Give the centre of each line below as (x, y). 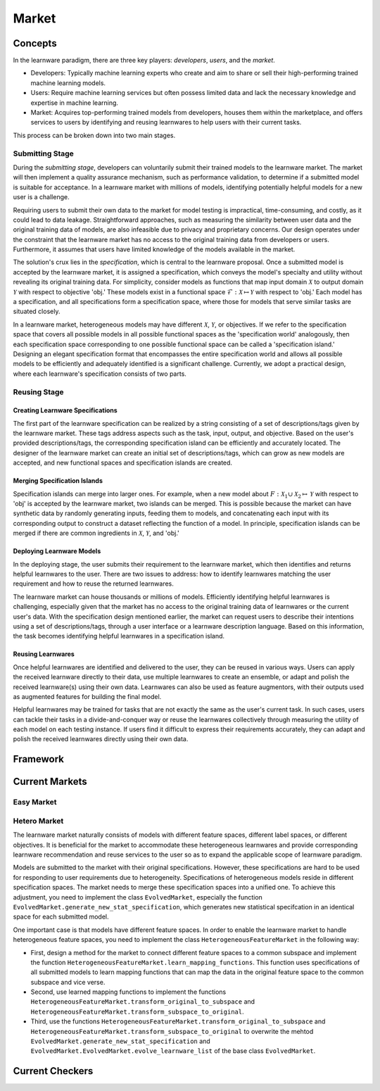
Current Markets (50, 782)
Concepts (35, 43)
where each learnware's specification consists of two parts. (100, 374)
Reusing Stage (38, 392)
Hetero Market (38, 821)
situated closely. (37, 311)
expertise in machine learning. (75, 103)
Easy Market (35, 802)
